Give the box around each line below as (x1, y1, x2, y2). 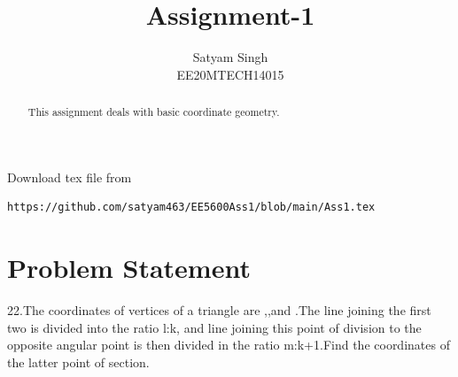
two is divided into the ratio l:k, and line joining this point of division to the (7, 318, 422, 336)
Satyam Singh (192, 48, 268, 66)
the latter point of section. (7, 352, 150, 371)
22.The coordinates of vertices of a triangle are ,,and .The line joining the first (7, 301, 431, 319)
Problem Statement (7, 250, 251, 286)
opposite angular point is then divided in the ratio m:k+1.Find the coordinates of (7, 335, 450, 354)
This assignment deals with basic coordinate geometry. (27, 104, 280, 119)
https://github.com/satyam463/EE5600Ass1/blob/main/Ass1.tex (7, 201, 376, 214)
